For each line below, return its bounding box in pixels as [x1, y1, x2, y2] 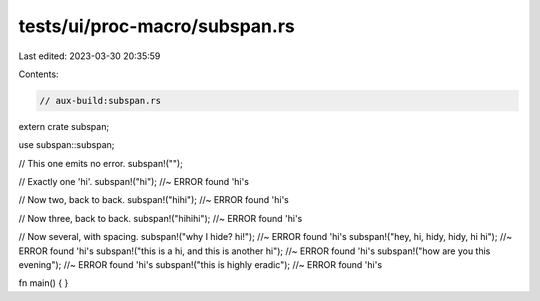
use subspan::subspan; [18, 139, 115, 151]
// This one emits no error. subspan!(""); [18, 157, 184, 169]
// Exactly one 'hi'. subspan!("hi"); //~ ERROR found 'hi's [18, 176, 250, 188]
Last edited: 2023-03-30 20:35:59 [18, 50, 161, 62]
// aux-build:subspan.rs [39, 95, 162, 106]
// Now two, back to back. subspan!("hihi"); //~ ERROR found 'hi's [18, 194, 289, 206]
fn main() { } [18, 277, 69, 289]
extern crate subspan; [18, 120, 110, 132]
